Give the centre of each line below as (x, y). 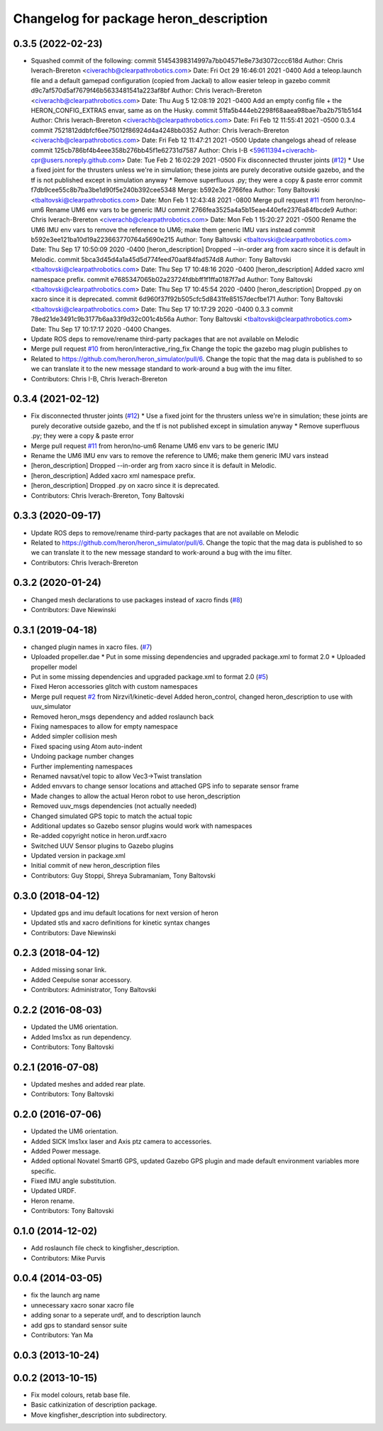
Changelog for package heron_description (140, 18)
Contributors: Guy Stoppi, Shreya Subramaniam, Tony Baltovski (123, 875)
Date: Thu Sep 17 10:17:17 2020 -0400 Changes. (101, 329)
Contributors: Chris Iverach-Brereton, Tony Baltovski (107, 495)
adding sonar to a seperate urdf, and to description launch (116, 1315)
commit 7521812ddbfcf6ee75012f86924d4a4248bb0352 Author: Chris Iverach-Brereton (160, 130)
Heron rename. (52, 1201)
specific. (44, 1171)
